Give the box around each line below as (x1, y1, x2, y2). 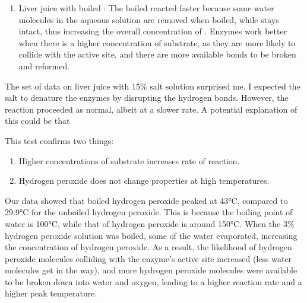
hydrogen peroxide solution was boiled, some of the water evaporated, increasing (5, 229, 297, 241)
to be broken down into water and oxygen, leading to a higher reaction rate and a (5, 275, 302, 288)
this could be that (5, 114, 70, 127)
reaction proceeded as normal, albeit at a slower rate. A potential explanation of (5, 103, 297, 115)
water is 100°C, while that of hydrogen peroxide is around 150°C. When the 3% (5, 217, 295, 229)
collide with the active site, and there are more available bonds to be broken (18, 48, 296, 60)
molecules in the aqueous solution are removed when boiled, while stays (18, 13, 279, 25)
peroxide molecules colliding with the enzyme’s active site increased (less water (5, 252, 292, 264)
